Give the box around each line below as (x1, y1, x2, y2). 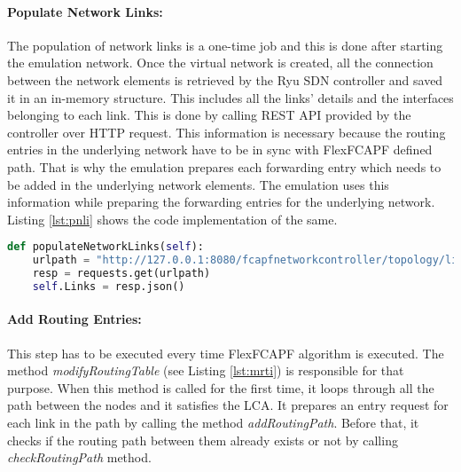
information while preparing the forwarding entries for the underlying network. (7, 193, 435, 211)
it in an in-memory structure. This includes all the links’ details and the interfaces (7, 88, 454, 106)
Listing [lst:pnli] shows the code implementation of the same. (7, 209, 338, 228)
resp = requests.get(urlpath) (32, 267, 211, 280)
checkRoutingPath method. (7, 448, 152, 467)
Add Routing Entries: (7, 310, 142, 328)
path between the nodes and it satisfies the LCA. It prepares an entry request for (7, 396, 449, 414)
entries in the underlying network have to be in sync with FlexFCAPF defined (7, 140, 433, 159)
